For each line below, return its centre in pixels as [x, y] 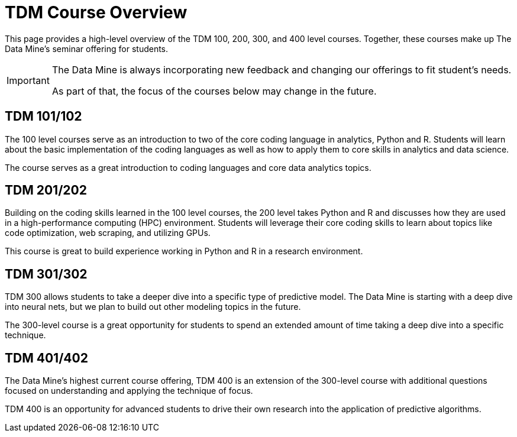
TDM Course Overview [96, 12]
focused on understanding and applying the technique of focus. [129, 391]
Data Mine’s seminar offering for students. [87, 48]
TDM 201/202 [46, 190]
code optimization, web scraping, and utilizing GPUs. [108, 233]
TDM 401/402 [46, 358]
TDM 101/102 [43, 116]
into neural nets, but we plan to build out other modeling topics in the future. [153, 307]
